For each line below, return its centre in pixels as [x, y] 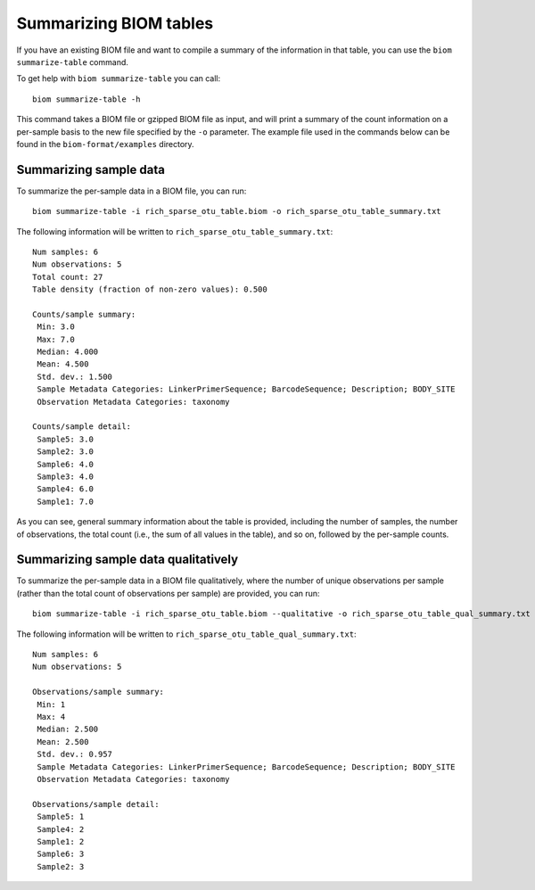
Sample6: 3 [61, 854]
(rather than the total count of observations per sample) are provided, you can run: [168, 593]
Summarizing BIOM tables [115, 23]
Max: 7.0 [56, 339]
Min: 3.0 [56, 327]
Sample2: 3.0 [65, 452]
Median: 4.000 [68, 352]
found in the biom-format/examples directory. [106, 144]
